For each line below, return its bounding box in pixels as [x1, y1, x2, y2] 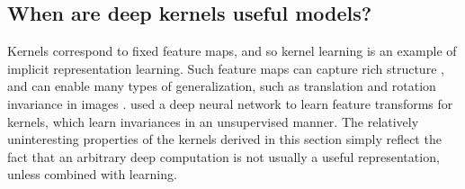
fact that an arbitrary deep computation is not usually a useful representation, [7, 147, 440, 166]
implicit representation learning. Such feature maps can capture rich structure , [7, 58, 444, 77]
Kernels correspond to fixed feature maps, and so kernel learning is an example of [7, 41, 457, 60]
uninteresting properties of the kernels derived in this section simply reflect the [7, 130, 442, 148]
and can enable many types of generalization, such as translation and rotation [7, 76, 436, 95]
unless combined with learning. [7, 165, 177, 184]
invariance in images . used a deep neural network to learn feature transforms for [7, 94, 453, 112]
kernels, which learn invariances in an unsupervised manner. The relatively [7, 112, 419, 130]
